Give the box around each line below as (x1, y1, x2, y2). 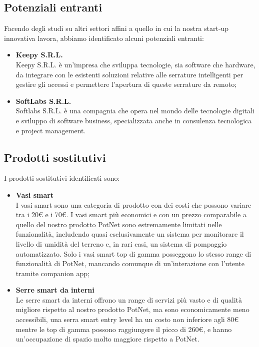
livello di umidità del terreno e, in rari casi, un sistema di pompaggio (15, 238, 227, 249)
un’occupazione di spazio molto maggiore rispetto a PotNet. (15, 334, 199, 344)
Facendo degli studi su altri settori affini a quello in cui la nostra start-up (4, 23, 229, 33)
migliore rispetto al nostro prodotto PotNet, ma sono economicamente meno (15, 304, 249, 315)
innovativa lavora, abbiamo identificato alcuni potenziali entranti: (4, 32, 204, 43)
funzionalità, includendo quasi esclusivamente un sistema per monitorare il (15, 229, 244, 239)
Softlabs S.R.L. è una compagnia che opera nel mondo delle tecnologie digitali (15, 105, 254, 116)
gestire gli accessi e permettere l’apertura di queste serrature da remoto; (15, 79, 237, 89)
